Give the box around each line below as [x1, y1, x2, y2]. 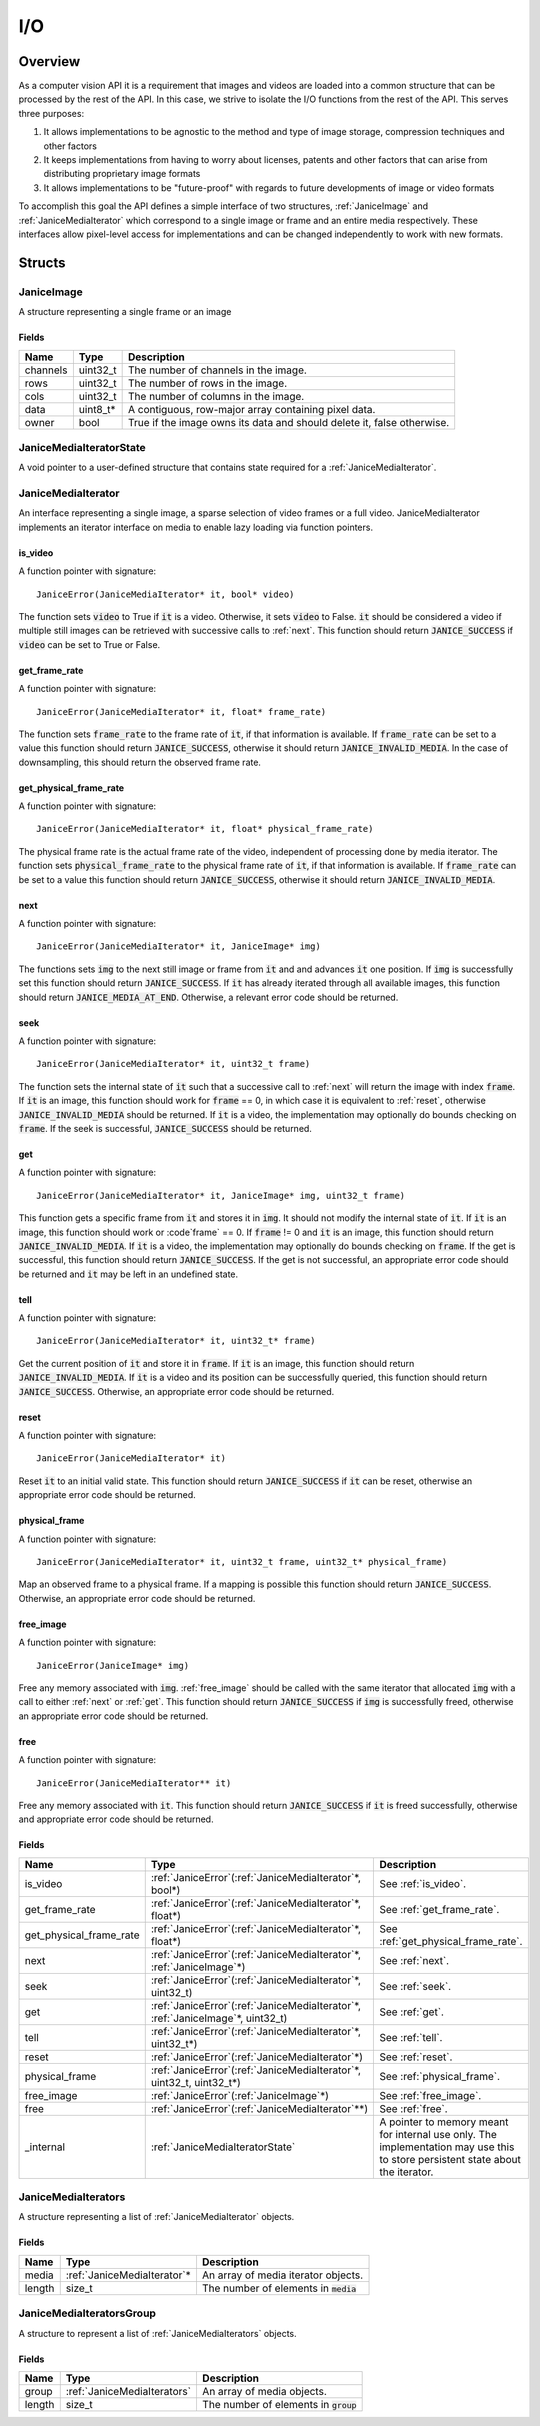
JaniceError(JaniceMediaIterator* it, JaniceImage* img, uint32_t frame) [36, 1190, 406, 1201]
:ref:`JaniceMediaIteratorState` [150, 2140, 296, 2154]
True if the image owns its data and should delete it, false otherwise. [128, 415, 450, 429]
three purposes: [18, 107, 85, 119]
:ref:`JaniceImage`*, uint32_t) [150, 2011, 288, 2025]
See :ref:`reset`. [379, 2050, 453, 2064]
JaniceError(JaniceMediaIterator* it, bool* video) [36, 588, 295, 600]
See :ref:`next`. [379, 1953, 450, 1967]
